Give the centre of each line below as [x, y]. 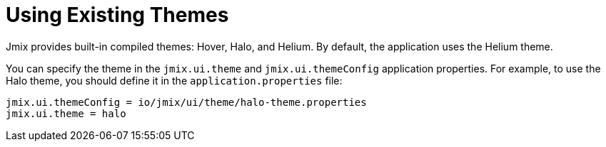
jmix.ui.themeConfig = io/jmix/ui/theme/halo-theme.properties [186, 102]
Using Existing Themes [117, 15]
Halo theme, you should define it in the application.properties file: [174, 80]
